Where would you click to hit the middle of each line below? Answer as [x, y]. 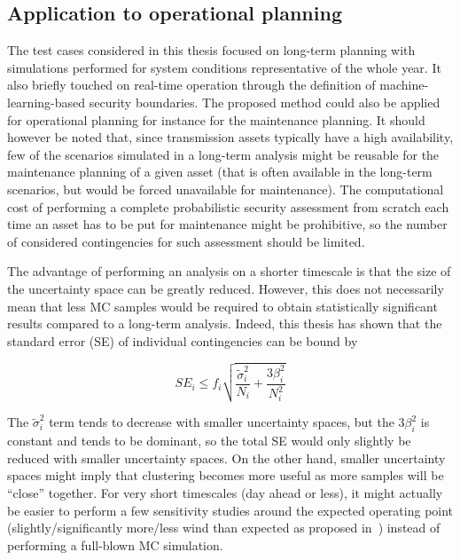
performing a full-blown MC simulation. [115, 544]
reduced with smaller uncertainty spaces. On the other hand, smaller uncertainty [226, 457]
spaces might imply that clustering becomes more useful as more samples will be [226, 475]
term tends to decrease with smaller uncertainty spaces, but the [222, 422]
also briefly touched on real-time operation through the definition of [191, 85]
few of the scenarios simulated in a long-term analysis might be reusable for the [223, 154]
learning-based [47, 102]
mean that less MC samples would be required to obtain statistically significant [222, 306]
